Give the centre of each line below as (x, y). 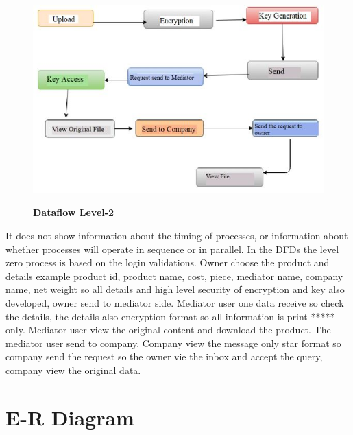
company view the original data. (73, 369)
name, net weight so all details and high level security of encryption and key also (175, 289)
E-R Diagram (70, 417)
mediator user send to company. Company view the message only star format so (173, 343)
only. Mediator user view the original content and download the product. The (168, 330)
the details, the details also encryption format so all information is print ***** (170, 316)
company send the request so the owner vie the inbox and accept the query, (164, 356)
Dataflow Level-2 (74, 212)
